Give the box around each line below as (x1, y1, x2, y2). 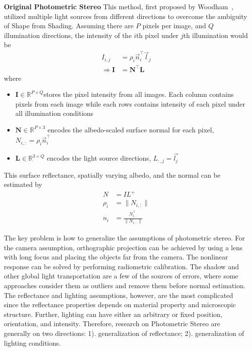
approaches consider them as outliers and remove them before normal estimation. (4, 280, 246, 291)
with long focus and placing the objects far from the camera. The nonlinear (4, 252, 228, 262)
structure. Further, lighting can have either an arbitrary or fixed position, (4, 309, 222, 319)
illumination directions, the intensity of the (4, 30, 132, 40)
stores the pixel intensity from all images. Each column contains (43, 89, 234, 99)
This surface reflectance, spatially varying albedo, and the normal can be (4, 169, 221, 180)
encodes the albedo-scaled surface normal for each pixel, (48, 124, 214, 134)
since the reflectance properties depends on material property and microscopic (4, 299, 236, 310)
